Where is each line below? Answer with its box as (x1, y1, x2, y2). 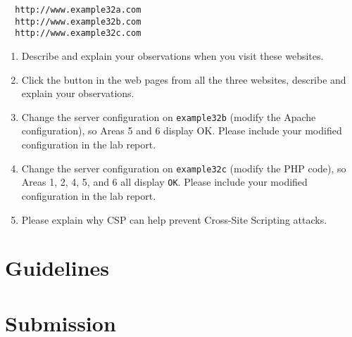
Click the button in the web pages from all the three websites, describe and (21, 72, 346, 87)
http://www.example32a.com (15, 5, 142, 15)
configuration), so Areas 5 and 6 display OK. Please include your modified (21, 123, 342, 138)
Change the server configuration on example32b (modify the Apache (21, 109, 316, 124)
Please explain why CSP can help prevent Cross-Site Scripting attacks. (21, 212, 327, 227)
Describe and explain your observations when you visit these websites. (21, 48, 324, 63)
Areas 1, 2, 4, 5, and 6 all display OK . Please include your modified (21, 174, 308, 189)
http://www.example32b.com (15, 16, 142, 27)
